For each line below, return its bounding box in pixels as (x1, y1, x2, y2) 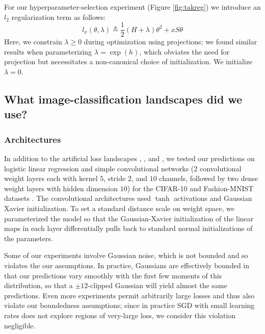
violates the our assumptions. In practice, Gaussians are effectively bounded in (4, 260, 250, 270)
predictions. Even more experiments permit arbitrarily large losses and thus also (4, 290, 255, 300)
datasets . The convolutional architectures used (4, 193, 151, 203)
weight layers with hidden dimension (4, 183, 118, 193)
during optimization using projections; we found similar (84, 36, 257, 47)
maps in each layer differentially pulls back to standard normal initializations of (4, 223, 253, 234)
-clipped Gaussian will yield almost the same (88, 280, 227, 291)
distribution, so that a (4, 280, 73, 291)
